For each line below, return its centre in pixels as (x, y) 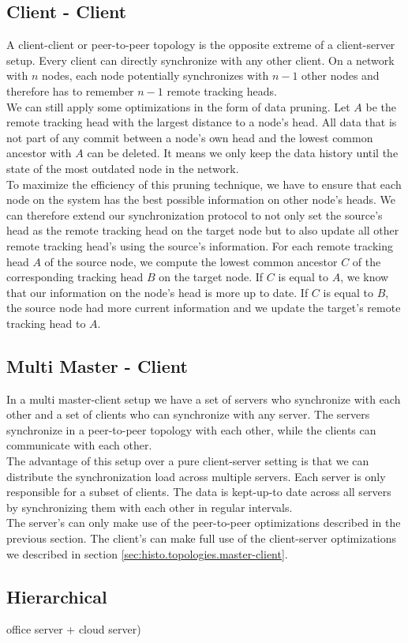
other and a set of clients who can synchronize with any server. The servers (188, 414)
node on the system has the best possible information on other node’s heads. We (201, 199)
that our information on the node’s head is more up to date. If (157, 292)
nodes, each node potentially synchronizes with (155, 75)
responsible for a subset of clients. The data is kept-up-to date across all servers (199, 492)
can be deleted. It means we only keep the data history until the (243, 153)
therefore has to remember (70, 90)
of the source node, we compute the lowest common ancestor (191, 261)
